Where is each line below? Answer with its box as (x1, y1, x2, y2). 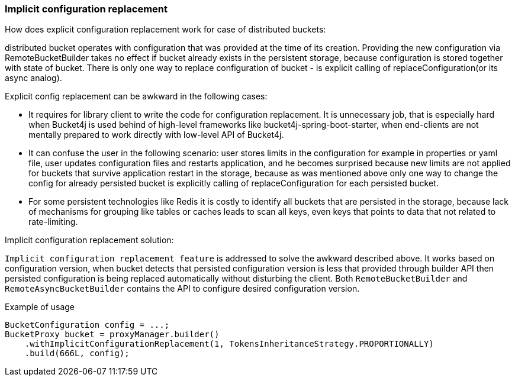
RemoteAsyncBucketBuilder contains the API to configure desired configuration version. (5, 283, 360, 294)
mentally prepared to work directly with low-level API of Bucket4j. (28, 130, 284, 140)
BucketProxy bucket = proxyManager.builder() (5, 330, 220, 340)
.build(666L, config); (24, 348, 130, 359)
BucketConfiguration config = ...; (5, 320, 170, 330)
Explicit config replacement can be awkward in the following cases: (5, 91, 268, 102)
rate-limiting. (28, 217, 78, 227)
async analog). (5, 73, 62, 83)
